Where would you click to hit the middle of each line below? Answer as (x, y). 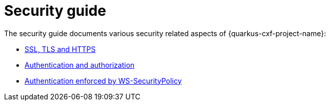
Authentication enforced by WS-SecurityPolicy (103, 81)
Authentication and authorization (80, 65)
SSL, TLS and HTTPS (60, 49)
